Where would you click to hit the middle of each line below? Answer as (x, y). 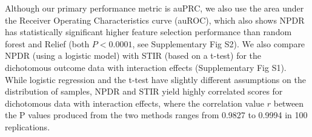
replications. (28, 126)
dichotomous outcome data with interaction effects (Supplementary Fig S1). (146, 67)
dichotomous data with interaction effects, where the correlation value (135, 103)
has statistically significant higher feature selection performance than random (148, 32)
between (289, 103)
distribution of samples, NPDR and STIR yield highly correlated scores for (144, 91)
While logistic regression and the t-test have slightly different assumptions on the (155, 79)
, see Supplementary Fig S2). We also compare (219, 43)
